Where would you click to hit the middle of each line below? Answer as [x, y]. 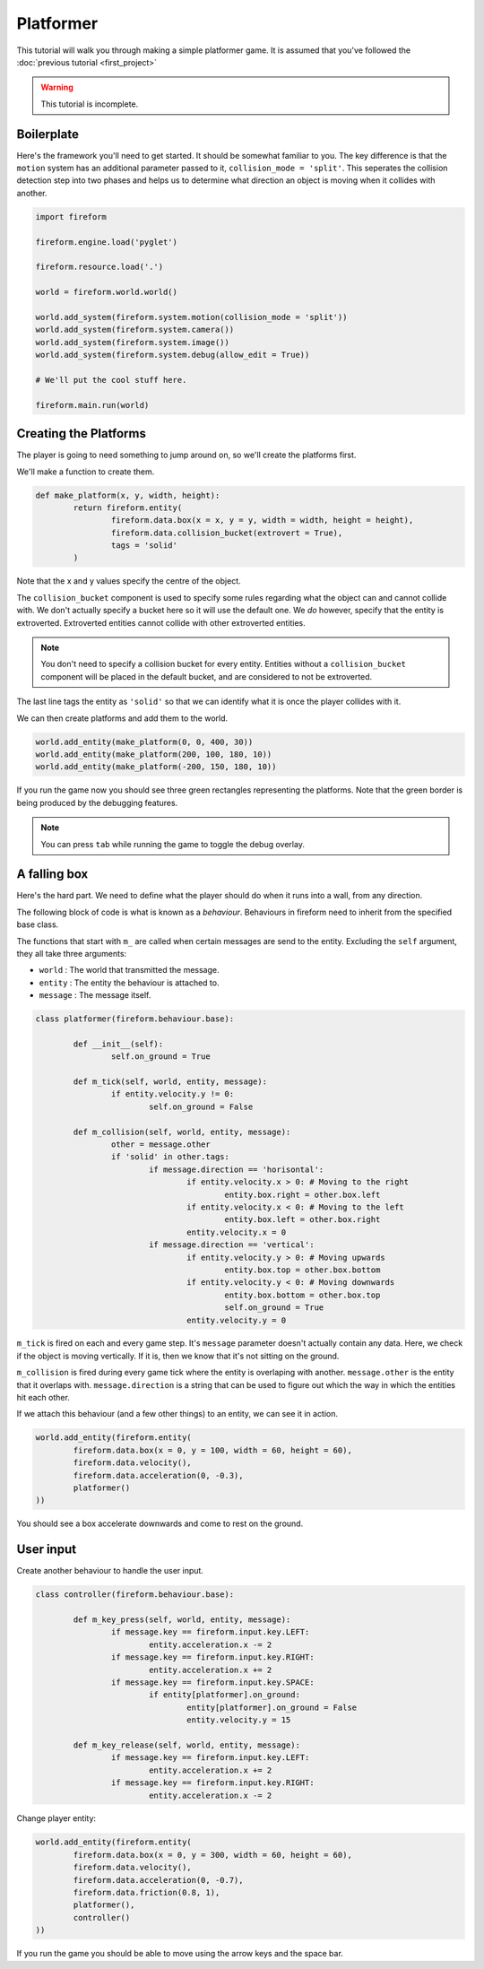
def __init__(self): [118, 1044]
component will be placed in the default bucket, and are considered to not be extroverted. [207, 676]
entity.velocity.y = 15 [239, 1720]
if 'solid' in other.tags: [170, 1157]
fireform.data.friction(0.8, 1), [147, 1893]
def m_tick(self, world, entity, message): [170, 1082]
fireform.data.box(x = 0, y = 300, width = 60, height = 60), [213, 1855]
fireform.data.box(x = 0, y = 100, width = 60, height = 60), [213, 1450]
